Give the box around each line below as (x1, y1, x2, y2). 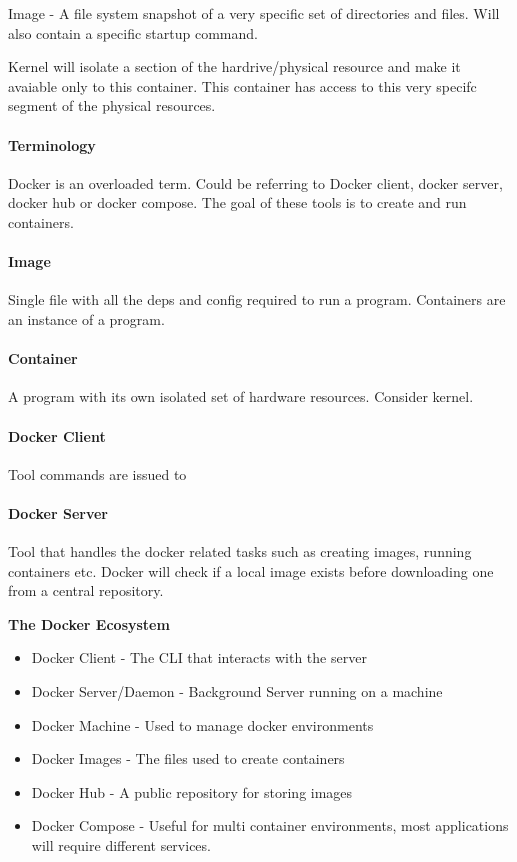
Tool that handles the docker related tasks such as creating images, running (8, 541, 472, 562)
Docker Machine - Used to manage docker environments (31, 714, 374, 735)
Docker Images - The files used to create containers (31, 748, 345, 769)
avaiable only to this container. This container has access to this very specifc (8, 75, 477, 96)
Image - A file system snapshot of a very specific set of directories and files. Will (8, 3, 500, 23)
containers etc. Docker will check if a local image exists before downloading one (8, 560, 494, 581)
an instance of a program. (8, 308, 165, 329)
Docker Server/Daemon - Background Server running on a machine (31, 681, 443, 702)
